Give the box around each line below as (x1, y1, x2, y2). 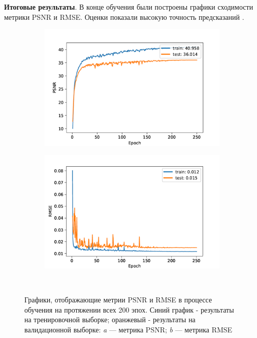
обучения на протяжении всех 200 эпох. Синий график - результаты (24, 304, 234, 315)
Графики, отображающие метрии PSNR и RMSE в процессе (24, 294, 212, 304)
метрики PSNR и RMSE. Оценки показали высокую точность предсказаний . (4, 11, 244, 22)
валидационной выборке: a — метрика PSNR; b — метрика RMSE (24, 324, 233, 334)
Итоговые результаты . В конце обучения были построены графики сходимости (4, 2, 253, 12)
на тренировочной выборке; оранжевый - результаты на (24, 314, 196, 325)
